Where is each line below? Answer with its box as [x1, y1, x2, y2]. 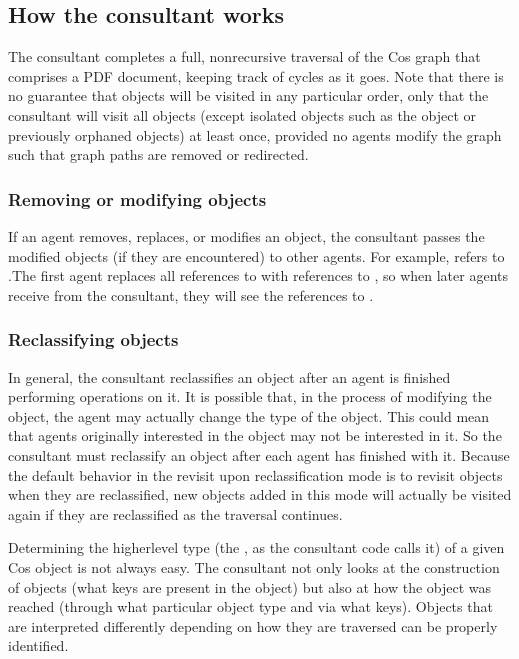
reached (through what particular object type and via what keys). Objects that [8, 596, 493, 617]
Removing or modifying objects [8, 186, 267, 211]
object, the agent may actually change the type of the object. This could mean [8, 405, 490, 426]
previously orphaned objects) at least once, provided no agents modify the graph [8, 124, 502, 145]
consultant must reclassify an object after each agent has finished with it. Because [8, 444, 510, 465]
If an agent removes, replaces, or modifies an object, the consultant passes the [8, 225, 485, 246]
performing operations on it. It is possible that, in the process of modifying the [8, 386, 492, 407]
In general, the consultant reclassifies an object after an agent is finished [8, 366, 451, 387]
